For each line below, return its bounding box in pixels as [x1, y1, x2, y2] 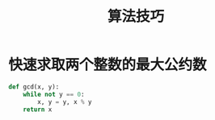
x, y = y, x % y [37, 97, 92, 106]
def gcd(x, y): [8, 82, 60, 91]
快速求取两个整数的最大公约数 [8, 56, 208, 74]
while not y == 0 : [23, 90, 85, 98]
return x [23, 106, 53, 114]
